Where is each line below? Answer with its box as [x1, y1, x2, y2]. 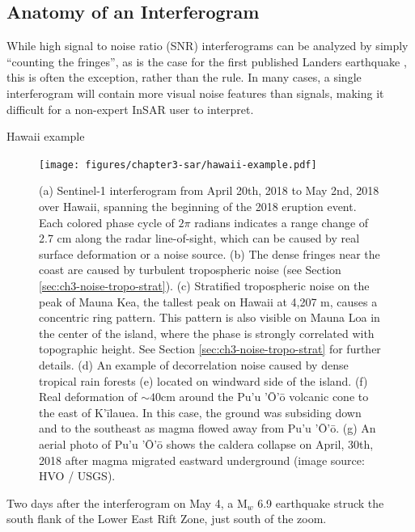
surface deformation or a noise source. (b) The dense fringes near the [39, 245, 380, 262]
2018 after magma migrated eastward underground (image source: [39, 451, 365, 468]
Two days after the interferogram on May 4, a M [6, 494, 248, 511]
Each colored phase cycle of [39, 213, 175, 230]
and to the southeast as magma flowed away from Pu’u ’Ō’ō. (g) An [39, 420, 376, 437]
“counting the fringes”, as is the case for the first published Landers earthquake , [6, 53, 407, 70]
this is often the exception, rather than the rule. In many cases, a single [6, 69, 362, 86]
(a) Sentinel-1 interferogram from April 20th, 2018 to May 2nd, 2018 [39, 182, 379, 199]
